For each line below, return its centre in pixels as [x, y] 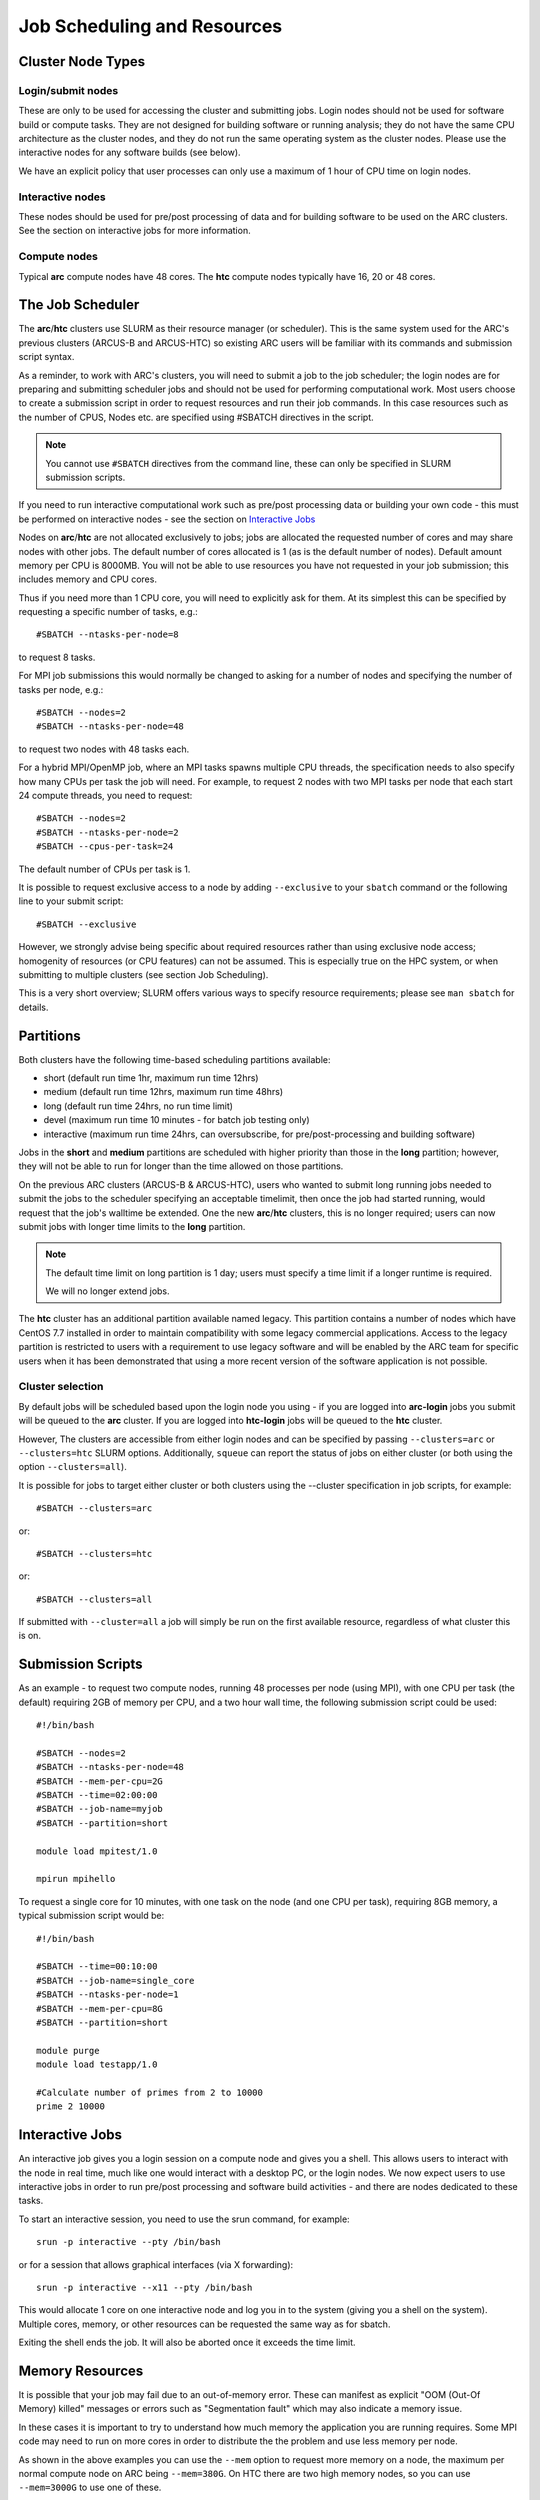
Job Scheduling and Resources [150, 26]
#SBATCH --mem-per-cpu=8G [100, 2008]
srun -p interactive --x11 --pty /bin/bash [144, 2287]
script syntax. [46, 357]
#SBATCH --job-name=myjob [100, 1809]
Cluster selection [61, 1387]
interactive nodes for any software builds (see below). [129, 152]
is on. [30, 1636]
